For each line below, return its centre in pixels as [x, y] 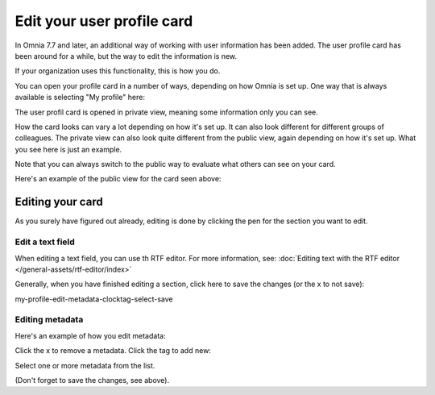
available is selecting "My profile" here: [80, 98]
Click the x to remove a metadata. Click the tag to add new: [113, 351]
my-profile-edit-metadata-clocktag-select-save [94, 299]
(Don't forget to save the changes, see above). [92, 380]
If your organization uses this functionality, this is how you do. [118, 71]
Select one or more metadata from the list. [85, 365]
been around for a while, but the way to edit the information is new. [126, 56]
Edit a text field [45, 242]
